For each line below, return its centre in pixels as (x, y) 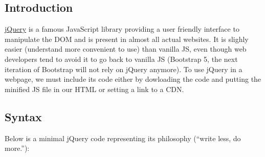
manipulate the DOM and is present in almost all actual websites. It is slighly (127, 39)
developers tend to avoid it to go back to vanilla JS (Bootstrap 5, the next (121, 59)
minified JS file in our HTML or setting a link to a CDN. (94, 89)
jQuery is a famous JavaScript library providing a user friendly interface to (122, 29)
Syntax (23, 116)
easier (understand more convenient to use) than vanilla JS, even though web (126, 49)
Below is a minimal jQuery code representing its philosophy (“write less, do (123, 138)
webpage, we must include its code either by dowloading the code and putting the (133, 79)
